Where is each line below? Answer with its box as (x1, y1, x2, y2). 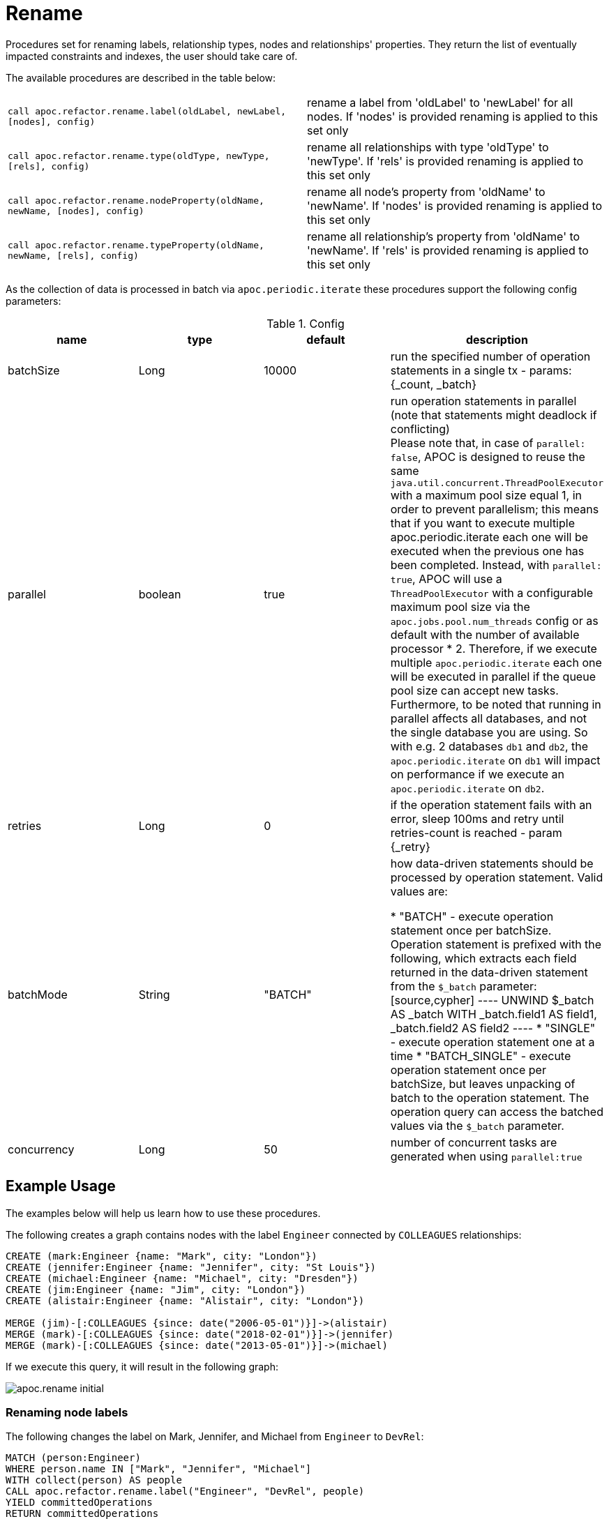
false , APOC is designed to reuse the (390, 449, 585, 464)
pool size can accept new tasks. (390, 683, 559, 697)
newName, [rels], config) (8, 250, 139, 261)
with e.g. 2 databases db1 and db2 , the (390, 739, 589, 753)
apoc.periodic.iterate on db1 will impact (390, 753, 601, 767)
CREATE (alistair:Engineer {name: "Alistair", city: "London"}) (6, 1294, 365, 1306)
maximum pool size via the (390, 599, 530, 614)
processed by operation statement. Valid (390, 870, 603, 884)
